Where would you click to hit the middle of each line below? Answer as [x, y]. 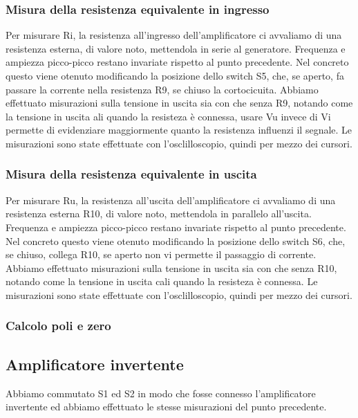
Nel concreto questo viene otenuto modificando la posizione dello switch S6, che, [176, 240]
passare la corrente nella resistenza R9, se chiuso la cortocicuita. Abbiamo [162, 89]
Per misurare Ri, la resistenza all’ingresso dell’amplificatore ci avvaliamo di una [174, 35]
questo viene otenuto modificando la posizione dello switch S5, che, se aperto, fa [175, 75]
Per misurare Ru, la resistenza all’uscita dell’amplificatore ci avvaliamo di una [171, 200]
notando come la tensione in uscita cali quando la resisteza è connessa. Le [162, 281]
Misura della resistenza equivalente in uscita [131, 174]
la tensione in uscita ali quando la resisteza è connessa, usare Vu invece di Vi [168, 116]
